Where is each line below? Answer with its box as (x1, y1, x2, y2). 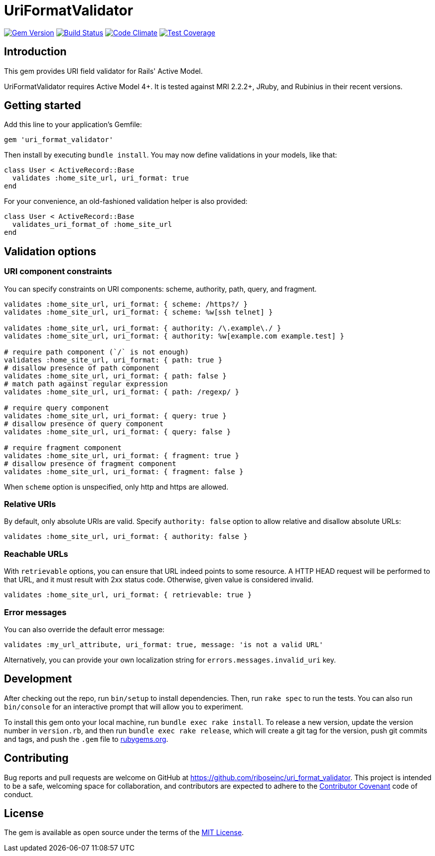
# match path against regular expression (4, 379, 168, 388)
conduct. (4, 790, 33, 799)
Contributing (4, 752, 69, 765)
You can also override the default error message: (4, 625, 165, 634)
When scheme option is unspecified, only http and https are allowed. (4, 482, 229, 491)
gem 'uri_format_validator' (4, 136, 114, 144)
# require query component (4, 403, 109, 412)
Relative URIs (4, 499, 56, 510)
